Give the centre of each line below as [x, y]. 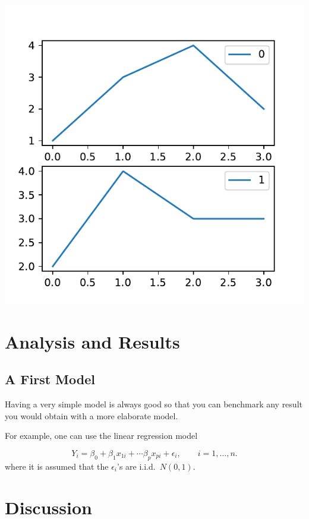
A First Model [50, 379]
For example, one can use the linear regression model [101, 436]
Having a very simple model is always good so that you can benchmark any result [154, 404]
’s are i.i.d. [136, 466]
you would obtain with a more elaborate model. [92, 415]
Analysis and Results [92, 341]
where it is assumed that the [57, 466]
